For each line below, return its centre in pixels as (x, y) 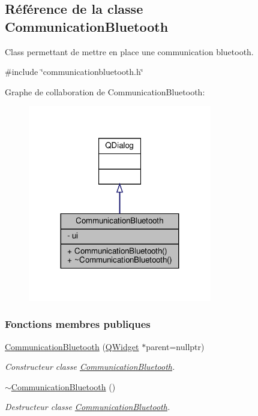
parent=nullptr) (175, 346)
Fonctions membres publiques (78, 324)
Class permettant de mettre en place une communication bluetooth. (129, 51)
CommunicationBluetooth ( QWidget (72, 346)
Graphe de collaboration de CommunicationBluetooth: (105, 91)
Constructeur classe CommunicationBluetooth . (90, 367)
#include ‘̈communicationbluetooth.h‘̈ (74, 72)
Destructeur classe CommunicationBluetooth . (88, 407)
